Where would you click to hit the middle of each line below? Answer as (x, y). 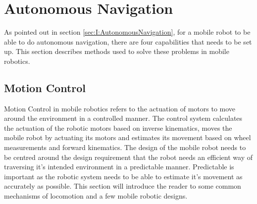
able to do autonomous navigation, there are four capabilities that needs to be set (128, 41)
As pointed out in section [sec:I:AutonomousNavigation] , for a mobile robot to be (127, 32)
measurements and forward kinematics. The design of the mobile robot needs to (125, 147)
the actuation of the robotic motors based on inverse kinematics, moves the (118, 127)
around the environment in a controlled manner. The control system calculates (123, 118)
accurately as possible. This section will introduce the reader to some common (123, 186)
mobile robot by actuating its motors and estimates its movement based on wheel (128, 137)
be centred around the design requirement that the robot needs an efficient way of (128, 157)
